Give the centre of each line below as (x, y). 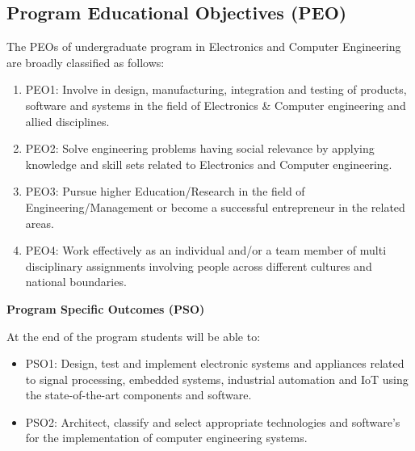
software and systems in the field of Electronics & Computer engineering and (216, 105)
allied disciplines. (67, 121)
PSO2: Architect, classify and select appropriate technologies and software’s (213, 421)
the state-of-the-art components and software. (138, 395)
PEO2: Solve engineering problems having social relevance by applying (200, 148)
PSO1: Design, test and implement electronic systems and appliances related (215, 363)
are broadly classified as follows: (86, 62)
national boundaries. (76, 282)
